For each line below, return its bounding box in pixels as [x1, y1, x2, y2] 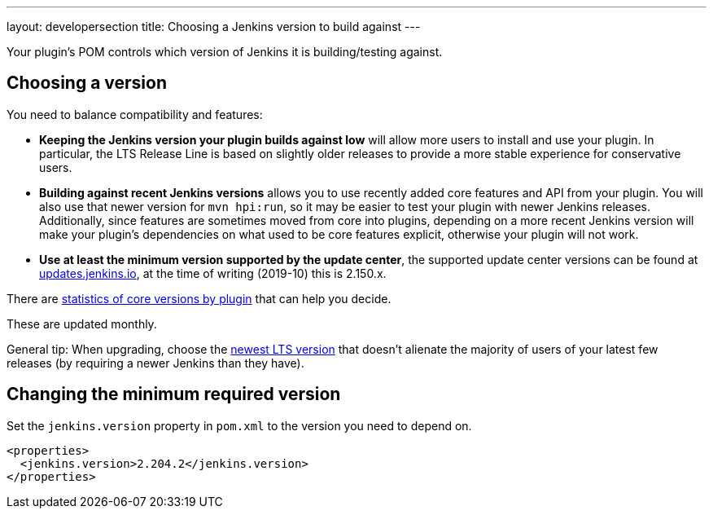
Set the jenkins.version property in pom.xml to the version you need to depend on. [7, 418, 472, 433]
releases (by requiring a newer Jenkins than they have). [7, 355, 304, 370]
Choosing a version [7, 73, 167, 94]
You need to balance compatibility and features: [7, 107, 263, 121]
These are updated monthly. [7, 316, 157, 331]
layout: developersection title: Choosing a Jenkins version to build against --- [7, 20, 421, 33]
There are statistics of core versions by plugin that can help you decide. [7, 291, 391, 306]
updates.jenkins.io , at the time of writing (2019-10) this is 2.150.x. [39, 266, 387, 280]
